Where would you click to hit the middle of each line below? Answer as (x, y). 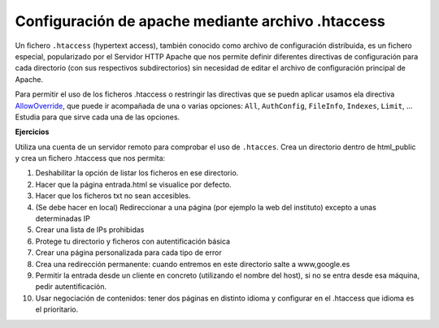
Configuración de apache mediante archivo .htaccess (200, 21)
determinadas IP (63, 218)
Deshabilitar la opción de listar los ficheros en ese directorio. (137, 173)
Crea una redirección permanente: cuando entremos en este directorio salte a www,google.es (193, 264)
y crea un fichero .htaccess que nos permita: (90, 158)
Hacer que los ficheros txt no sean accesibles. (113, 196)
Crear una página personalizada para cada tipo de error (129, 252)
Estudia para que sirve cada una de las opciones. (98, 117)
